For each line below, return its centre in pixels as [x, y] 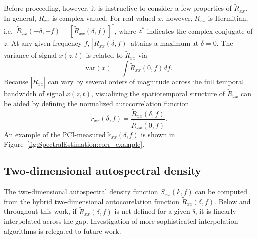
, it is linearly [216, 211]
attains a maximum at [165, 43]
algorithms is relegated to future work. [63, 230]
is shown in [158, 134]
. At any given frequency [45, 43]
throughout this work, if [40, 211]
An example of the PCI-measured [55, 134]
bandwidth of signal [34, 94]
